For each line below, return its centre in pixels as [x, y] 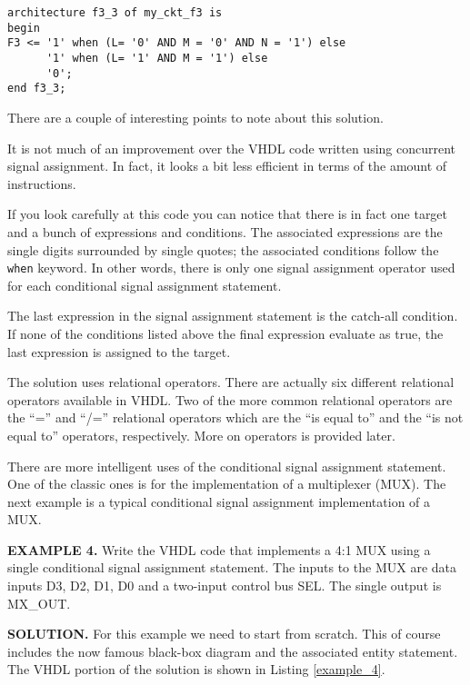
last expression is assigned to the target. [119, 351]
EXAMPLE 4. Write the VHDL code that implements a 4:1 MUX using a [219, 549]
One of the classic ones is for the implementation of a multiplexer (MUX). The [227, 484]
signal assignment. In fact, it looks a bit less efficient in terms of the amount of [227, 166]
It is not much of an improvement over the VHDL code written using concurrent [232, 148]
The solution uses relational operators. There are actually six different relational [231, 382]
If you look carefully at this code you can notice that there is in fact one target [228, 214]
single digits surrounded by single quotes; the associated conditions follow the [223, 249]
